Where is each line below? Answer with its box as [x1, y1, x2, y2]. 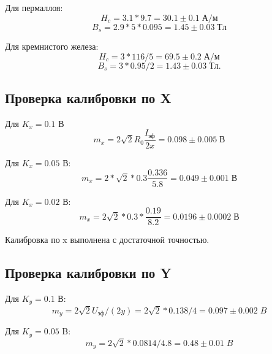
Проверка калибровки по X [5, 88, 172, 107]
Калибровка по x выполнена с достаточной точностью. [5, 233, 210, 246]
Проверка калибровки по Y [5, 263, 172, 282]
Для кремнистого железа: [5, 40, 99, 53]
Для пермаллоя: [5, 1, 63, 13]
